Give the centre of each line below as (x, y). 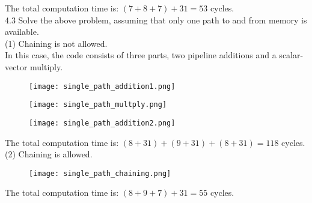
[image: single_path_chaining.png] (100, 173)
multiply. (47, 66)
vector (16, 66)
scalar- (291, 55)
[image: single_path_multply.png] (98, 105)
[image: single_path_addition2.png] (102, 123)
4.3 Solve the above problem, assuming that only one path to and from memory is (156, 20)
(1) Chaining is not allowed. (56, 43)
